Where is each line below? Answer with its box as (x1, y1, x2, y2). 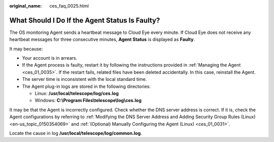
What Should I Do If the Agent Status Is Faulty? (9, 16, 160, 25)
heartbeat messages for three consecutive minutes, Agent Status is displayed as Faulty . (9, 36, 195, 42)
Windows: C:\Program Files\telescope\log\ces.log (35, 98, 142, 104)
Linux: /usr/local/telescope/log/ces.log (35, 90, 119, 97)
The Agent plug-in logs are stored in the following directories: (22, 83, 151, 89)
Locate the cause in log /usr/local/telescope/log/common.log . (9, 130, 142, 136)
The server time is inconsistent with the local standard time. (22, 76, 147, 82)
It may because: (9, 45, 43, 52)
